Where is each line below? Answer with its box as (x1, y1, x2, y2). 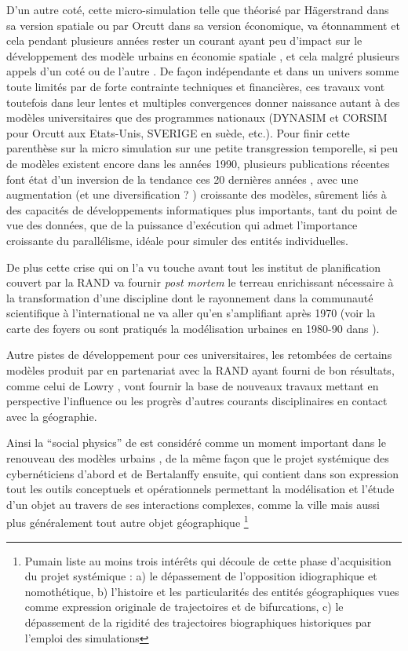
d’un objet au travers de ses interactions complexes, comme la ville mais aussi (6, 496, 380, 512)
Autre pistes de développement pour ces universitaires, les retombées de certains (6, 346, 392, 363)
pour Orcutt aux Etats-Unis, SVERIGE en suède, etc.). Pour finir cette (6, 124, 350, 141)
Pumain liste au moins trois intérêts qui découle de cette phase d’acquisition (24, 552, 392, 569)
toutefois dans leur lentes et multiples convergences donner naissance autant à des (6, 93, 400, 110)
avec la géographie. (6, 408, 97, 424)
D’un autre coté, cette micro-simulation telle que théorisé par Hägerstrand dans (6, 2, 389, 17)
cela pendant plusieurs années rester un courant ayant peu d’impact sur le (6, 32, 362, 49)
